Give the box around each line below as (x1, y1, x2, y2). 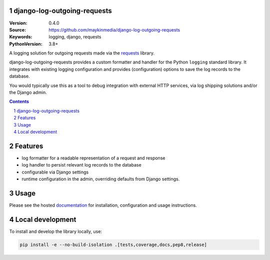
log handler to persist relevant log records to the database (21, 162, 142, 168)
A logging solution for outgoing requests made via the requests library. (9, 50, 155, 56)
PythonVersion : (9, 40, 42, 47)
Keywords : (9, 34, 32, 40)
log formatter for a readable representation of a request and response (21, 155, 165, 161)
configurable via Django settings (21, 169, 89, 175)
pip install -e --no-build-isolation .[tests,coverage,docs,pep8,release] (19, 241, 207, 247)
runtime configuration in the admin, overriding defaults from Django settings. (21, 176, 180, 182)
